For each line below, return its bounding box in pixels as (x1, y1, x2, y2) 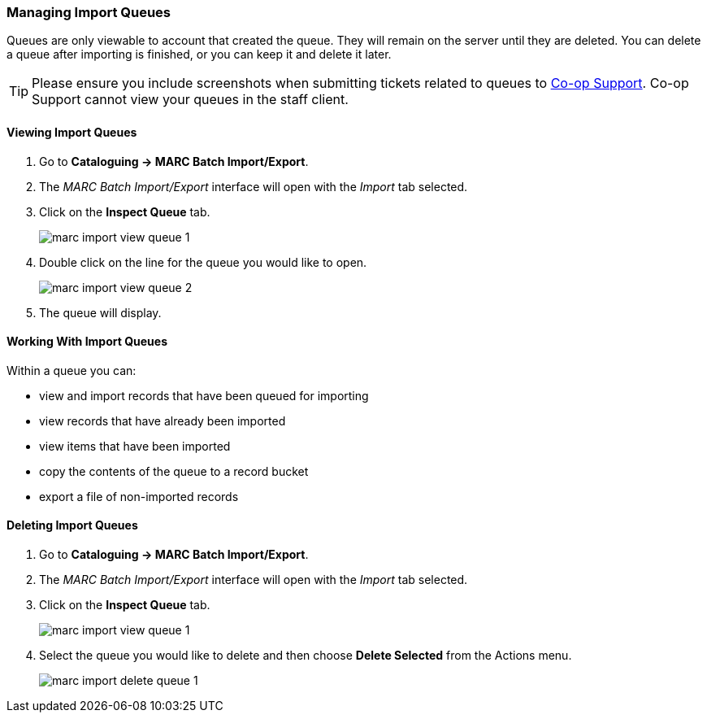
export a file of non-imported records (39, 489, 239, 503)
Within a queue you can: (7, 363, 137, 377)
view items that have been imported (39, 438, 231, 453)
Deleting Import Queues (7, 518, 138, 533)
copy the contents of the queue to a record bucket (39, 464, 309, 478)
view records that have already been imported (39, 413, 286, 428)
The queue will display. (39, 305, 162, 320)
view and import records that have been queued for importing (39, 388, 369, 403)
